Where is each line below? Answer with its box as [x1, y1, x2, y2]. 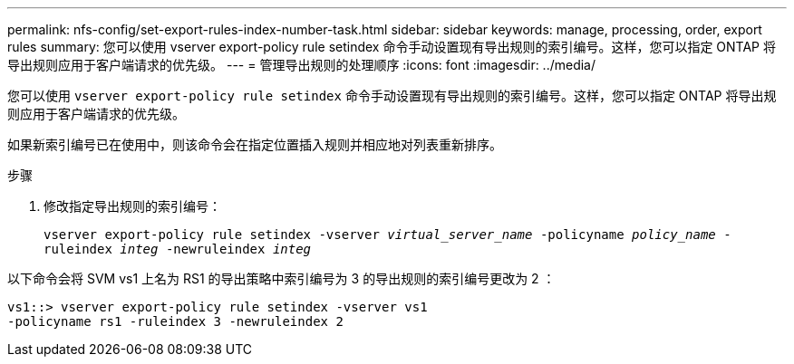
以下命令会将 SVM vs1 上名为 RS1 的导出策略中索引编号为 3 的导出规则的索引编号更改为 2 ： [7, 271, 556, 286]
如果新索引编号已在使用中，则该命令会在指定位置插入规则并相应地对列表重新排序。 [7, 137, 502, 152]
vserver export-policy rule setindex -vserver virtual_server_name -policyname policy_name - [44, 227, 731, 242]
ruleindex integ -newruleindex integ [44, 242, 312, 256]
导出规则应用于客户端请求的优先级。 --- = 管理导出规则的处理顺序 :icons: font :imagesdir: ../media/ [7, 57, 596, 72]
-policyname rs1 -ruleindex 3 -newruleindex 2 [7, 314, 344, 329]
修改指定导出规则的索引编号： [44, 198, 221, 214]
